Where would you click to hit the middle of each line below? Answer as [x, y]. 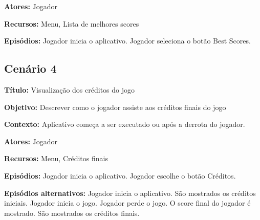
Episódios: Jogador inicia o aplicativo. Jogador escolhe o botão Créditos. [120, 175]
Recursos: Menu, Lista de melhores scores [72, 23]
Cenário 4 [30, 68]
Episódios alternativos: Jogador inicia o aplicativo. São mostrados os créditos [130, 193]
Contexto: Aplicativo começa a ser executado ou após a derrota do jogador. [125, 124]
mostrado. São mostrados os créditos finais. [72, 213]
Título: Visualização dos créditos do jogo [70, 89]
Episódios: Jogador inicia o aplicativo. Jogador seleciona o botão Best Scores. [127, 41]
